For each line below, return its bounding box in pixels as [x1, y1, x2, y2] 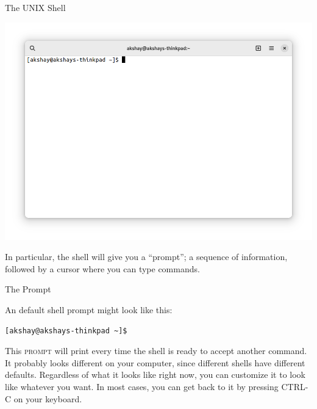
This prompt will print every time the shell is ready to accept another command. [5, 344, 307, 357]
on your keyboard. [13, 392, 82, 405]
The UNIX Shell [5, 1, 66, 13]
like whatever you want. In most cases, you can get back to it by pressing [5, 380, 279, 393]
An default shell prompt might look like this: [5, 303, 173, 316]
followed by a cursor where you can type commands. [5, 262, 200, 275]
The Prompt [5, 283, 51, 295]
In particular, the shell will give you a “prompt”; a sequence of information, [5, 250, 288, 263]
